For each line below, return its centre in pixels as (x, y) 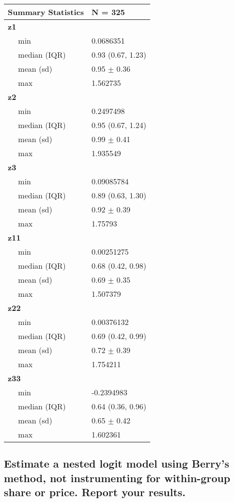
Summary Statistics (46, 12)
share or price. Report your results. (95, 492)
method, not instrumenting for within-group (117, 478)
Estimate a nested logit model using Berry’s (117, 463)
